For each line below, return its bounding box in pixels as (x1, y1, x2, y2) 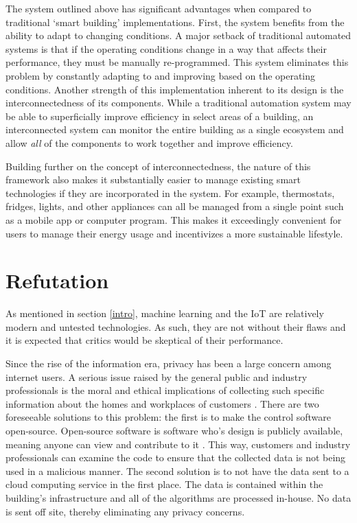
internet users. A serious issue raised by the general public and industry (5, 369, 308, 384)
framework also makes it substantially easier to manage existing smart (5, 172, 301, 187)
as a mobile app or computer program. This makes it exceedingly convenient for (5, 212, 342, 226)
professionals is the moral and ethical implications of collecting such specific (5, 383, 325, 397)
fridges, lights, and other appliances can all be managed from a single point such (5, 199, 344, 213)
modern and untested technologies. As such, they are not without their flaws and (5, 319, 346, 334)
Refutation (5, 266, 109, 294)
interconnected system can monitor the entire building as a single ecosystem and (5, 122, 344, 137)
